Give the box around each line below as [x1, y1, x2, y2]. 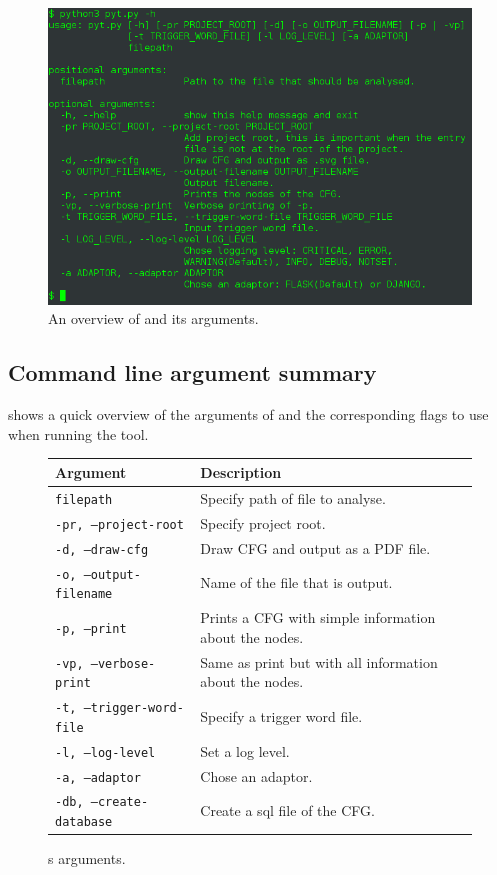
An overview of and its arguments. [48, 308, 259, 329]
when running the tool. [8, 423, 149, 444]
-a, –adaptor [55, 770, 141, 785]
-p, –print [55, 621, 127, 636]
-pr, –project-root [55, 517, 184, 532]
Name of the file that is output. [200, 572, 393, 593]
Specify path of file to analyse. [200, 487, 386, 508]
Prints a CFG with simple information [200, 607, 436, 628]
